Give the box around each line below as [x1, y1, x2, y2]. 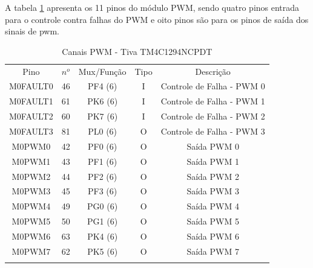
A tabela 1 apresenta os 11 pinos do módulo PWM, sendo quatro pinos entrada [5, 1, 300, 13]
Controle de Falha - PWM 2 [160, 110, 265, 123]
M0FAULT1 [9, 95, 53, 107]
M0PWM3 [12, 185, 51, 197]
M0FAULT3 [9, 125, 53, 137]
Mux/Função [78, 65, 127, 77]
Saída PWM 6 [186, 229, 239, 242]
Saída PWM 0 [186, 139, 239, 152]
